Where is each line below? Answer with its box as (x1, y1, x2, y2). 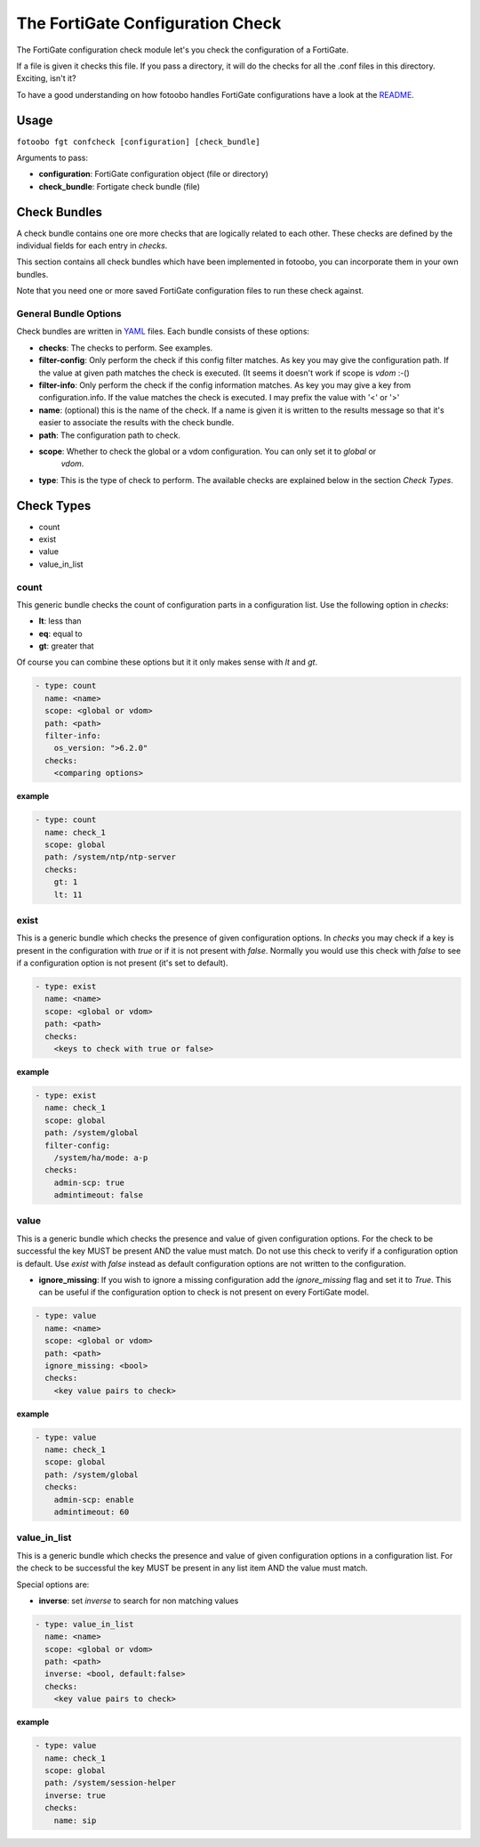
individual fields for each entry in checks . (16, 240, 168, 251)
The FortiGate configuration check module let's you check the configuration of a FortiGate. (16, 44, 349, 55)
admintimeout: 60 (53, 1507, 130, 1517)
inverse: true (44, 1790, 107, 1801)
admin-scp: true (53, 1177, 124, 1188)
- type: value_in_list (35, 1619, 134, 1629)
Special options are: (16, 1579, 90, 1590)
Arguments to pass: (16, 152, 89, 164)
